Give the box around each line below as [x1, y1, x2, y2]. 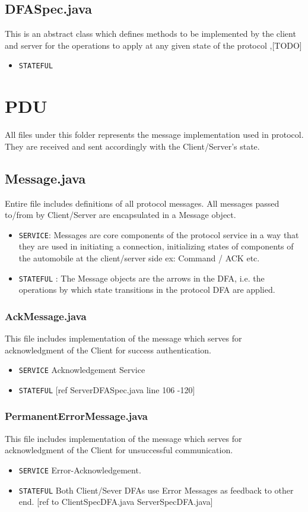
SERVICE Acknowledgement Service [18, 364, 145, 376]
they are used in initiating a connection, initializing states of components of [18, 240, 294, 252]
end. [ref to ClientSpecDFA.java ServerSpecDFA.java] [18, 495, 213, 508]
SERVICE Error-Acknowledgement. [18, 463, 141, 476]
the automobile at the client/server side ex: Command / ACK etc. [18, 252, 260, 264]
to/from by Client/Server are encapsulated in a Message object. [5, 208, 236, 221]
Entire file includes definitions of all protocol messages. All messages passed [5, 197, 280, 209]
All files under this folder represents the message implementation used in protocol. [5, 128, 304, 141]
